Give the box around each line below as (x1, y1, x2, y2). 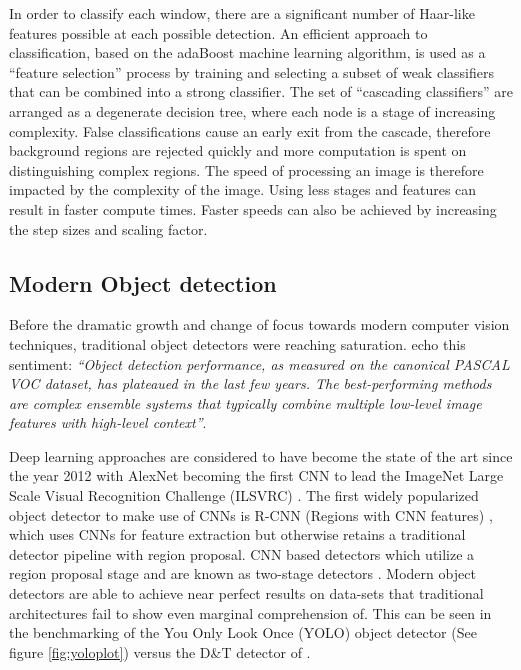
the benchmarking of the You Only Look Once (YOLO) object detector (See (9, 622, 477, 643)
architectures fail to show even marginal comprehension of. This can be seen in (9, 602, 492, 623)
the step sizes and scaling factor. (9, 218, 208, 239)
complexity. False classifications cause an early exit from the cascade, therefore (9, 120, 491, 141)
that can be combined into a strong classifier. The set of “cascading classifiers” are (9, 81, 513, 102)
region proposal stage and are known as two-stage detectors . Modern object (9, 563, 476, 584)
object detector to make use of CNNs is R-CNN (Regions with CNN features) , (9, 504, 493, 525)
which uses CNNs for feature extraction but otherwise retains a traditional (9, 524, 466, 545)
